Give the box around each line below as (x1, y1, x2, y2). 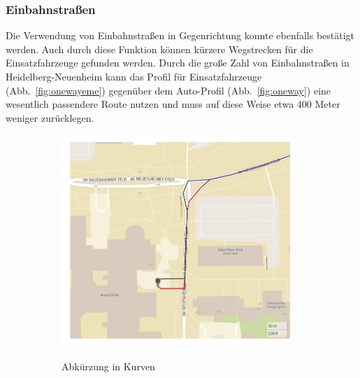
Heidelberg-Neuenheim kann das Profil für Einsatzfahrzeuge (6, 69, 262, 83)
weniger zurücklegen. (6, 110, 94, 125)
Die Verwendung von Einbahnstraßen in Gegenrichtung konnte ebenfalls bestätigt (6, 28, 355, 43)
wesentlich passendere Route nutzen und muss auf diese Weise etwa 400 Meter (6, 97, 340, 111)
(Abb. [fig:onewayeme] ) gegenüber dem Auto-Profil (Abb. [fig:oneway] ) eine (6, 83, 331, 97)
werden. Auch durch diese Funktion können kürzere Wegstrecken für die (6, 41, 313, 56)
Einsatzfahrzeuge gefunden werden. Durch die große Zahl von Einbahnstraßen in (6, 55, 350, 70)
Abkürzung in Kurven (62, 358, 155, 373)
